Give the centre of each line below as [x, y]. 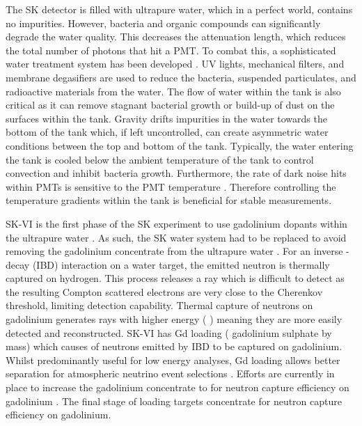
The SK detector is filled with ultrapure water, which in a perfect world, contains [179, 9]
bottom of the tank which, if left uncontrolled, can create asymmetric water [167, 132]
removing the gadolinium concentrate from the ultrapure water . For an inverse [174, 251]
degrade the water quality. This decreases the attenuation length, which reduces [176, 37]
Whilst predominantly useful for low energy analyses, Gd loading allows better [173, 360]
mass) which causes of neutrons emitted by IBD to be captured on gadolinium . [174, 346]
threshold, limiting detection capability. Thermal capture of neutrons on [159, 305]
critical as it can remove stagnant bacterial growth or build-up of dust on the [170, 105]
